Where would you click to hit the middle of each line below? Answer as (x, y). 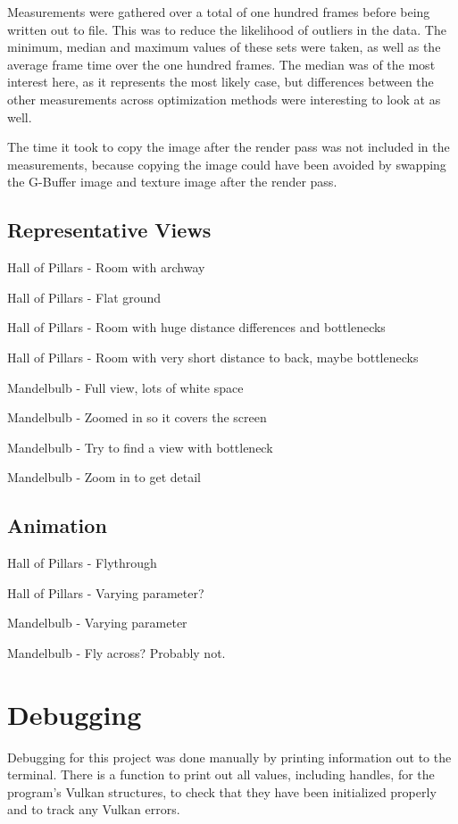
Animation (57, 525)
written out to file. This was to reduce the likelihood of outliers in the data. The (227, 29)
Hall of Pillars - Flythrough (82, 563)
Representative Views (109, 230)
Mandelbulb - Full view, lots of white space (125, 387)
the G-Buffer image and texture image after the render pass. (172, 182)
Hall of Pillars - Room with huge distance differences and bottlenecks (196, 327)
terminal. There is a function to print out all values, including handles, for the (221, 774)
